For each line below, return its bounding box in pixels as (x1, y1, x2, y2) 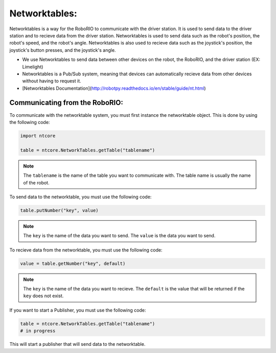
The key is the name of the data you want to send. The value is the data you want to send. (23, 233, 216, 239)
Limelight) (22, 64, 43, 70)
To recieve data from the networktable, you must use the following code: (9, 246, 163, 253)
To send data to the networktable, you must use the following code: (9, 194, 152, 200)
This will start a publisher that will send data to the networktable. (9, 341, 146, 347)
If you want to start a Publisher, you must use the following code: (9, 307, 146, 313)
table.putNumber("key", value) (20, 207, 99, 213)
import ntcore (20, 133, 56, 138)
